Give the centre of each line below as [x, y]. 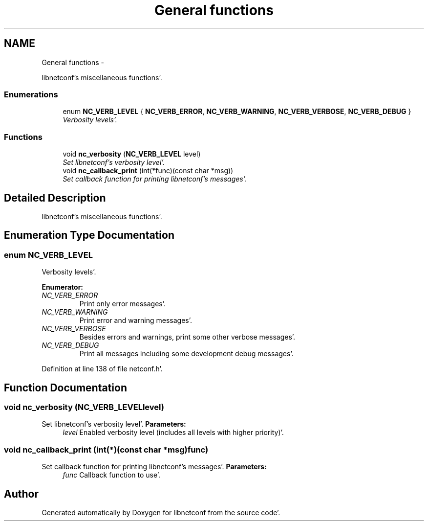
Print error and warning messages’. [136, 320]
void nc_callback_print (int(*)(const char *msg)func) [106, 449]
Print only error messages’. [123, 304]
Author [21, 494]
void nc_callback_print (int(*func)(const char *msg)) [148, 171]
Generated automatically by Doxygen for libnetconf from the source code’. [161, 512]
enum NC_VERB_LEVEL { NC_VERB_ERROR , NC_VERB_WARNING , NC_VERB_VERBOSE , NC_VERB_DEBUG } [237, 112]
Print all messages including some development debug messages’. [186, 354]
